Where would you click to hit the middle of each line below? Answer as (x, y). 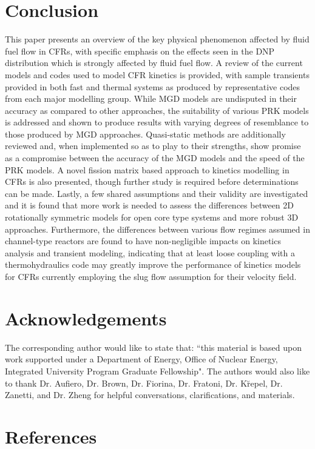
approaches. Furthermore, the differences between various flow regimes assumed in (157, 229)
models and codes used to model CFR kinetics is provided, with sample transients (157, 74)
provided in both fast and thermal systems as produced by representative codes (153, 86)
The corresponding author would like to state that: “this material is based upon (154, 347)
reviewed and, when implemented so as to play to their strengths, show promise (153, 146)
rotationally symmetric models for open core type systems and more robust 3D (152, 217)
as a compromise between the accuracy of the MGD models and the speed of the (155, 158)
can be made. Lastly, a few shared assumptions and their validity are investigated (157, 193)
